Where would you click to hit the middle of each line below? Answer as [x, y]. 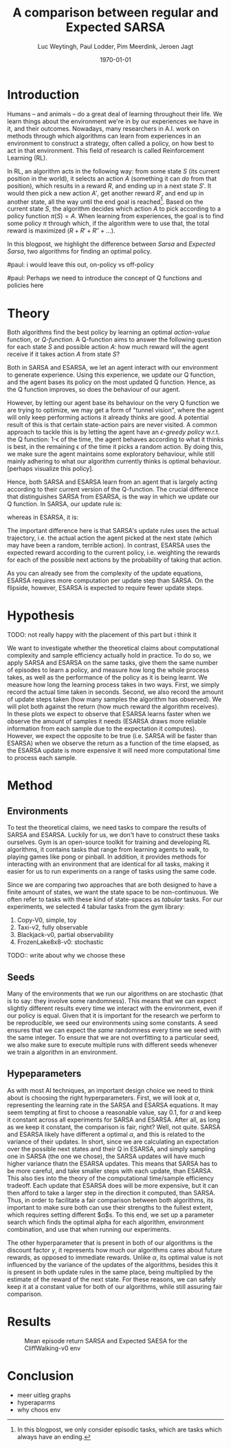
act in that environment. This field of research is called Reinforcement [106, 150]
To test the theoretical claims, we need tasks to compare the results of [107, 828]
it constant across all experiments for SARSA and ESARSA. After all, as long [114, 1120]
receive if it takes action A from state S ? [64, 354]
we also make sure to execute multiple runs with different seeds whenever [112, 1045]
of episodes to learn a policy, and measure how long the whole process [108, 670]
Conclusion [41, 1376]
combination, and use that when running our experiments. [89, 1229]
